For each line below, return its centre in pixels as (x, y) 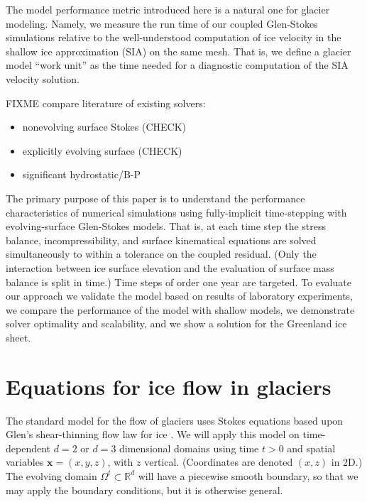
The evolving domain (51, 475)
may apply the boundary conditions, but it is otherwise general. (144, 490)
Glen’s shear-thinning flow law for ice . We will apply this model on (153, 434)
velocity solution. (43, 78)
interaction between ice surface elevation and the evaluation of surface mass (170, 267)
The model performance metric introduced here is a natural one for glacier (168, 9)
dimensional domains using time (189, 448)
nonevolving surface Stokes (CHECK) (104, 127)
